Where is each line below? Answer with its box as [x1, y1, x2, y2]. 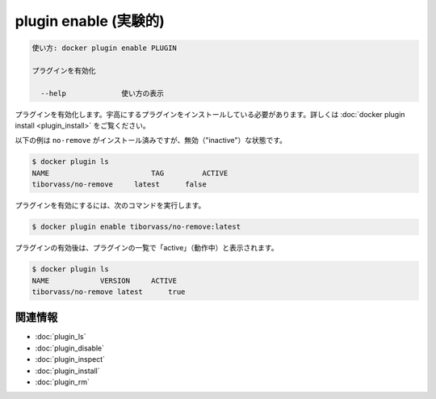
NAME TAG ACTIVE [31, 168, 228, 178]
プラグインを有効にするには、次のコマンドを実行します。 [15, 200, 206, 210]
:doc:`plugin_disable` [35, 343, 105, 353]
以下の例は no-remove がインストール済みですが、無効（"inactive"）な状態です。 [15, 136, 287, 145]
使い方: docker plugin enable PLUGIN [31, 44, 178, 52]
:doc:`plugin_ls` [35, 332, 86, 342]
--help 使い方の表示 [40, 89, 165, 98]
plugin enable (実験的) [15, 12, 166, 30]
